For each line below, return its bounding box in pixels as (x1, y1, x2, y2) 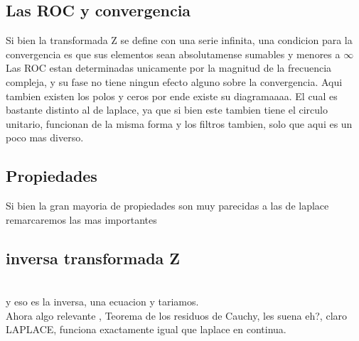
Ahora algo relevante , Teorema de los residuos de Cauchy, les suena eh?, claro (6, 308, 348, 323)
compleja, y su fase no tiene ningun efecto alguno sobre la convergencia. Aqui (6, 74, 343, 89)
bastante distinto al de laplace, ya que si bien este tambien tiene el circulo (6, 102, 328, 117)
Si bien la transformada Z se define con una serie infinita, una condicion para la (6, 33, 353, 48)
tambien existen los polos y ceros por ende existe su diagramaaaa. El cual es (6, 88, 338, 103)
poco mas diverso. (6, 130, 84, 145)
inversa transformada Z (6, 247, 181, 269)
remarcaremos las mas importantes (6, 212, 157, 227)
